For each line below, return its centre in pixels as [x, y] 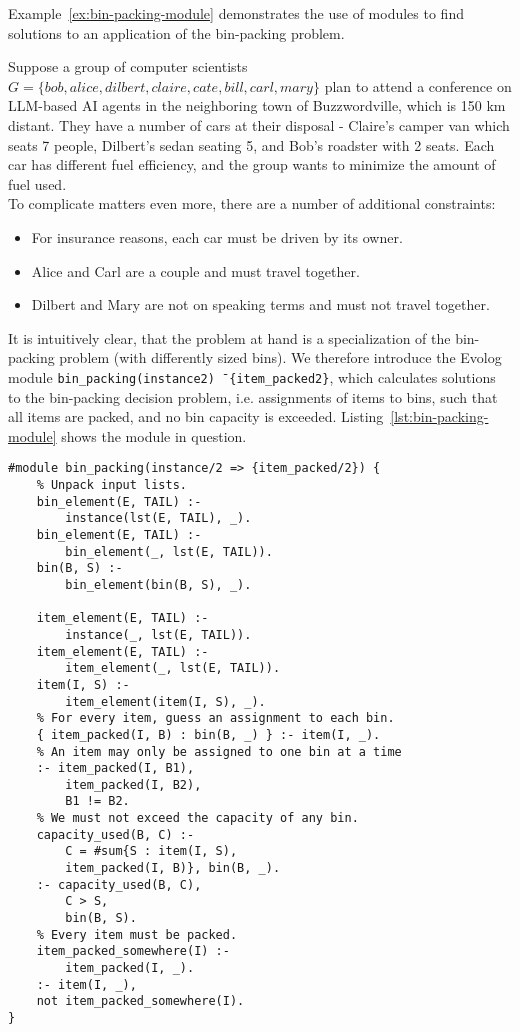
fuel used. [37, 183]
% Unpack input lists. [111, 485]
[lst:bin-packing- [439, 416]
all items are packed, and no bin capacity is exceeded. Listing [196, 416]
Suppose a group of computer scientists [128, 66]
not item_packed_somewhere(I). [140, 1001]
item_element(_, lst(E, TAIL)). [173, 668]
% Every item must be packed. [137, 934]
